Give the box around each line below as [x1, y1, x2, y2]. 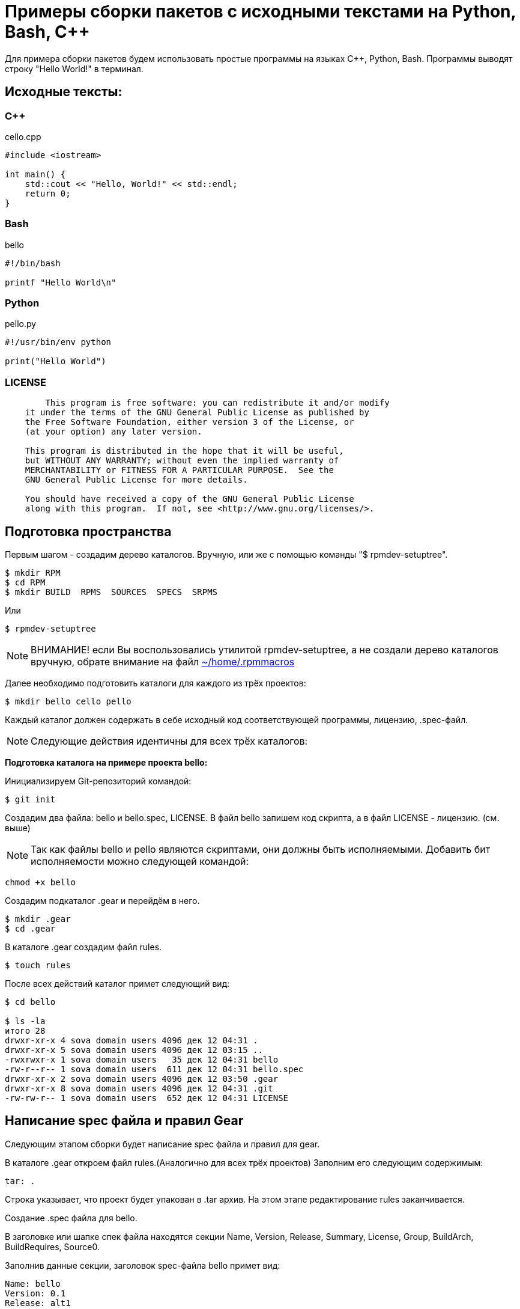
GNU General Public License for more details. [25, 475, 248, 485]
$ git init [5, 795, 56, 805]
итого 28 [5, 1026, 46, 1036]
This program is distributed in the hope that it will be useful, [25, 446, 344, 456]
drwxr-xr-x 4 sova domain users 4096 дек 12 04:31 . [5, 1036, 258, 1046]
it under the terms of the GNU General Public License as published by [25, 407, 369, 418]
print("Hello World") [5, 356, 106, 367]
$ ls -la [5, 1016, 46, 1027]
